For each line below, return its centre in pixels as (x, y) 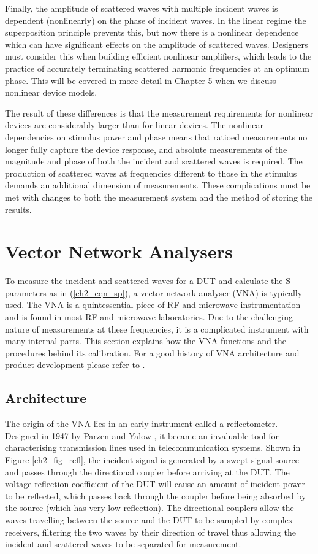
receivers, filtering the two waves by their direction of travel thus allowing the (150, 532)
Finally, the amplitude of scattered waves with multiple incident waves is (142, 8)
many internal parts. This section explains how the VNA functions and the (146, 341)
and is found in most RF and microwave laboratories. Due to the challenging (149, 317)
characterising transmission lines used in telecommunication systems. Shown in (153, 448)
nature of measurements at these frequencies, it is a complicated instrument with (157, 329)
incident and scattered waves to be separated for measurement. (123, 544)
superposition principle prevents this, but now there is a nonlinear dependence (152, 32)
